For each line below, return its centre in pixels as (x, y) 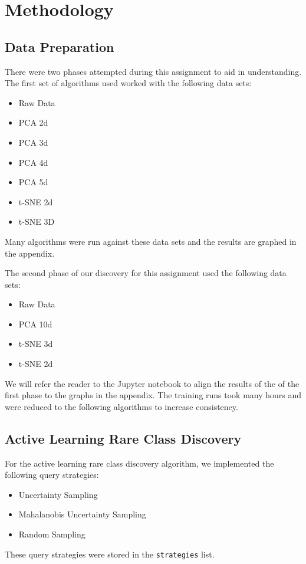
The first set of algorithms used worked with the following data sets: (128, 83)
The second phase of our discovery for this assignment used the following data (146, 273)
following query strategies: (52, 475)
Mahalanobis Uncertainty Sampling (82, 514)
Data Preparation (60, 46)
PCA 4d (33, 162)
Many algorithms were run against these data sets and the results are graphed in (151, 241)
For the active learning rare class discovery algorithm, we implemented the (139, 463)
